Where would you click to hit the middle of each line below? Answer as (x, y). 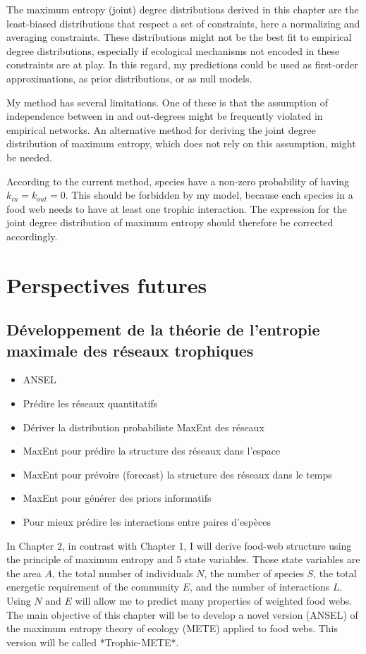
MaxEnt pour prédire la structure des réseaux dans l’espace (152, 451)
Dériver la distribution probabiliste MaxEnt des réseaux (144, 427)
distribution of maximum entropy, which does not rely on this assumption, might (181, 143)
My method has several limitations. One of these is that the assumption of (167, 102)
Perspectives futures (107, 284)
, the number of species (254, 573)
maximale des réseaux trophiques (130, 350)
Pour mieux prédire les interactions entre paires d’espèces (147, 522)
